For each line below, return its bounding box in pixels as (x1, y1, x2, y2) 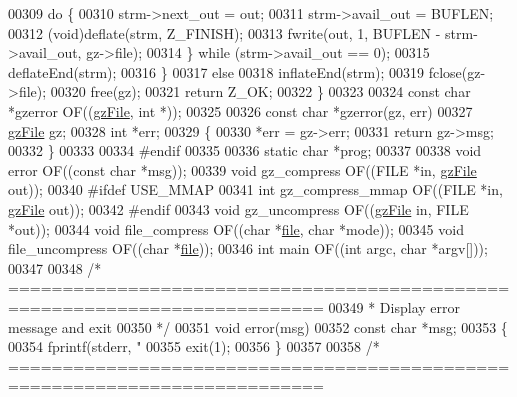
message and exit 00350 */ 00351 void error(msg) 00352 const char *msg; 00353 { (8, 316, 508, 337)
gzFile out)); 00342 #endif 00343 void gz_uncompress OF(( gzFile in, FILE (8, 198, 469, 219)
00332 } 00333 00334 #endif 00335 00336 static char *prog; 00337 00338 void (8, 140, 482, 161)
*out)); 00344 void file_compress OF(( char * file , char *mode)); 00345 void (8, 218, 464, 239)
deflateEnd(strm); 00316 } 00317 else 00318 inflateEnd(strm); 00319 (8, 61, 425, 82)
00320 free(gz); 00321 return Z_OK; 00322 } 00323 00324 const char (50, 81, 471, 102)
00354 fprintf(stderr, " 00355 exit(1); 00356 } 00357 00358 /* (8, 336, 380, 357)
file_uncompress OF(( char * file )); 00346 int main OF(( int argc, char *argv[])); (8, 238, 488, 259)
